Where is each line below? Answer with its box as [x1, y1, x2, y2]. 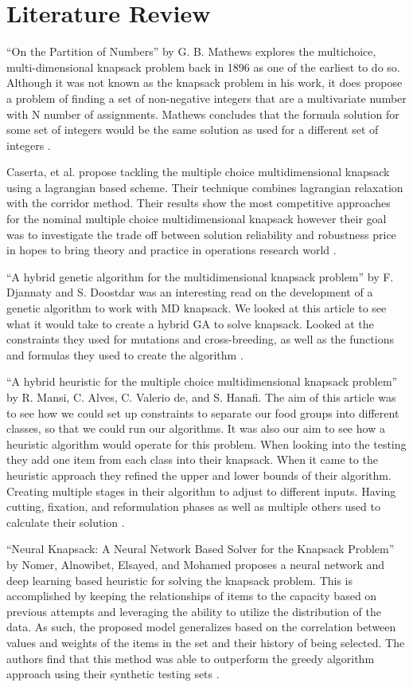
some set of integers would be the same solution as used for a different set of [6, 121, 379, 138]
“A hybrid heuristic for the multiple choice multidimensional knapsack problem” [6, 373, 398, 390]
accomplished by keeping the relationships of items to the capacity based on [6, 587, 377, 604]
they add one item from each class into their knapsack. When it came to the [6, 451, 378, 468]
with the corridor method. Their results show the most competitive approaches [6, 194, 391, 211]
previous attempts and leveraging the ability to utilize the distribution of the [6, 603, 381, 619]
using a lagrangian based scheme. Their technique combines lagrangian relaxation [6, 179, 403, 195]
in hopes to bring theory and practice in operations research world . [6, 241, 337, 258]
